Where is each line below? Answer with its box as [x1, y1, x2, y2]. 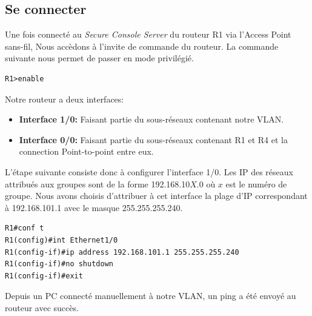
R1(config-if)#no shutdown [5, 260, 113, 269]
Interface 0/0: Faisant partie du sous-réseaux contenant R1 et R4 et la [19, 133, 288, 146]
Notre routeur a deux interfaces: [5, 92, 124, 105]
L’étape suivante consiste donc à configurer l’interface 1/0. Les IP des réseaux [5, 165, 293, 178]
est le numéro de [225, 177, 287, 190]
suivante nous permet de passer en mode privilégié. [5, 52, 194, 64]
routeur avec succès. [5, 301, 79, 314]
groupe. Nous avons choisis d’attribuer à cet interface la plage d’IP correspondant [5, 189, 308, 202]
